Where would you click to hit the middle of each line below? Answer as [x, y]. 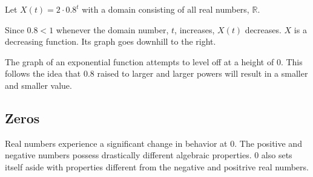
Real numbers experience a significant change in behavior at [116, 143]
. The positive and [268, 143]
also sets [277, 155]
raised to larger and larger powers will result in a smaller [203, 73]
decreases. [263, 29]
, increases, [195, 29]
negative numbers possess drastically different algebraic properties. [128, 155]
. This [292, 61]
